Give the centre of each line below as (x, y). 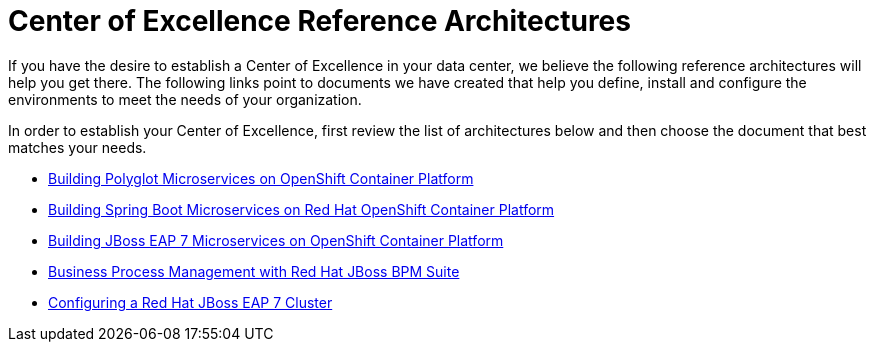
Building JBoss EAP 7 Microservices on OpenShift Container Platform (276, 240)
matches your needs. (77, 147)
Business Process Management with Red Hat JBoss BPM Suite (254, 271)
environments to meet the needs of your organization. (185, 99)
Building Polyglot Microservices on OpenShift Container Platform (261, 178)
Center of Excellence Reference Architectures (319, 21)
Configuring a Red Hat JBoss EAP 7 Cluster (190, 302)
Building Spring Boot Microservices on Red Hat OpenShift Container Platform (301, 209)
